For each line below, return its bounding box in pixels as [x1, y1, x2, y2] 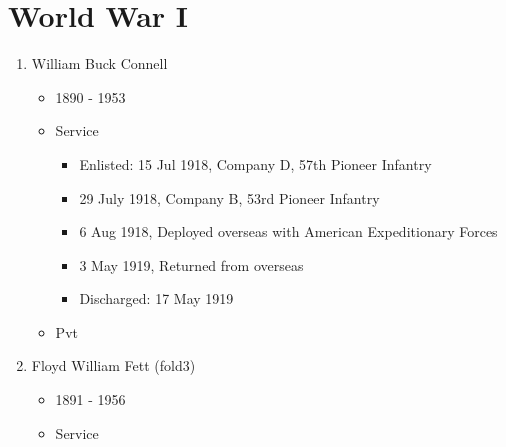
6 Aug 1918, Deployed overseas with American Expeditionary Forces [79, 221, 498, 242]
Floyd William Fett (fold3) [31, 355, 196, 376]
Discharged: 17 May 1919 [79, 288, 234, 309]
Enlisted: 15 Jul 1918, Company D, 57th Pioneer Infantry [79, 153, 432, 174]
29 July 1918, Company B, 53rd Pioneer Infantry [79, 187, 380, 208]
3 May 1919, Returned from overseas [79, 254, 304, 275]
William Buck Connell [31, 53, 168, 74]
